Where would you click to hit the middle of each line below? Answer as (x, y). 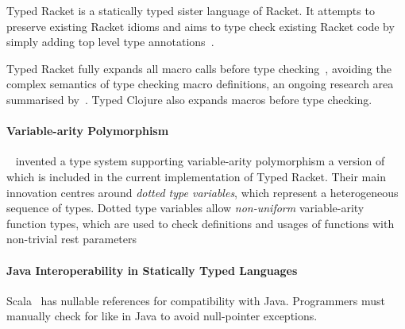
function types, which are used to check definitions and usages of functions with (201, 223)
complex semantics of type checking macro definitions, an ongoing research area (200, 84)
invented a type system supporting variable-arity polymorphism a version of (200, 161)
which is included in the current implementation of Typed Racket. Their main (196, 176)
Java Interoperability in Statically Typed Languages (152, 270)
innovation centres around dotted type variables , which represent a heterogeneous (202, 192)
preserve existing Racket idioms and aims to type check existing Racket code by (201, 26)
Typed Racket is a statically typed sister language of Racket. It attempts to (191, 10)
